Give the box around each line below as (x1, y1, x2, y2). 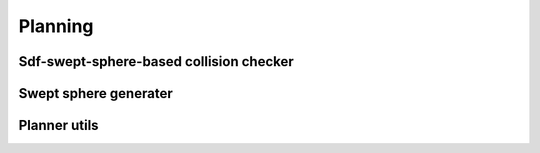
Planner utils (18, 117, 99, 134)
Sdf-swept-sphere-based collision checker (18, 53, 294, 70)
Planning (18, 15, 94, 37)
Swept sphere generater (18, 85, 174, 102)
